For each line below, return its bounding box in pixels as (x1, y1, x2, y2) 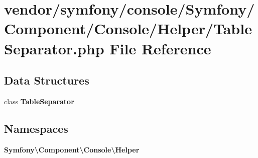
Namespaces (4, 120, 68, 136)
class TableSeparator (4, 96, 74, 106)
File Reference (109, 38, 211, 58)
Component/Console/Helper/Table (4, 18, 252, 39)
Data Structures (4, 72, 89, 88)
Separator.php (4, 38, 104, 58)
